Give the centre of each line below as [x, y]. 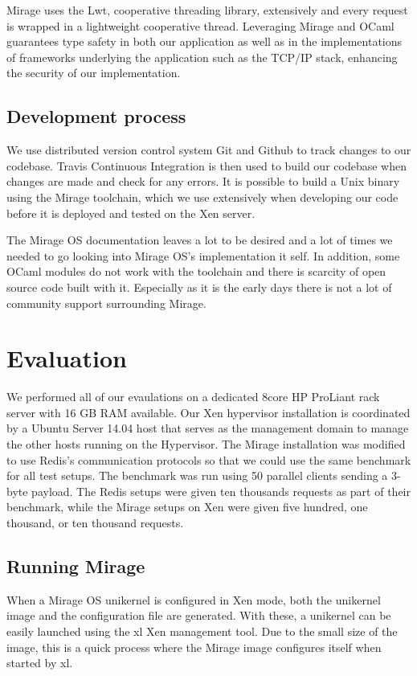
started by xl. [40, 663]
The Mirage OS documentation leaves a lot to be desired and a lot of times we [200, 240]
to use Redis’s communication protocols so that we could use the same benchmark [209, 459]
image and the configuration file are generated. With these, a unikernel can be [199, 615]
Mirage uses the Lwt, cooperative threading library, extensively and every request [207, 10]
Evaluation [67, 358]
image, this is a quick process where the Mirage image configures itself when [194, 647]
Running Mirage [76, 565]
